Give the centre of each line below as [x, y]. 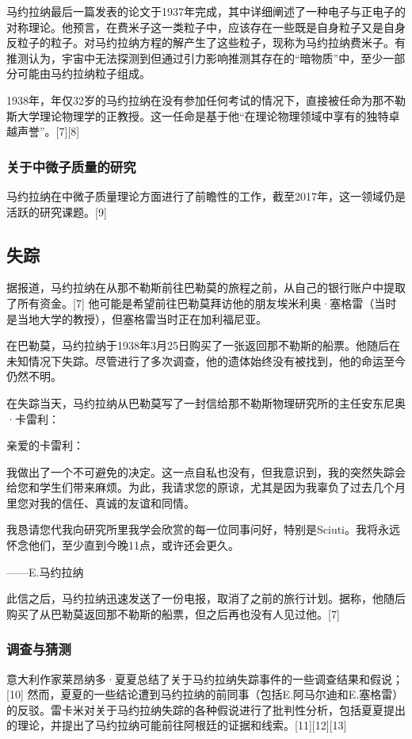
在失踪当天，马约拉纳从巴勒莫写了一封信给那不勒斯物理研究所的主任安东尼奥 [206, 402]
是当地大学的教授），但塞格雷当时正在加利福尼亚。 [137, 318]
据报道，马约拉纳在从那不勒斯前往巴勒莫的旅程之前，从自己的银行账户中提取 [206, 287]
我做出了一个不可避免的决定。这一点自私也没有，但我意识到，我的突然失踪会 [206, 471]
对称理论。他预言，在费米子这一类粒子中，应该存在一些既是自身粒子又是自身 [206, 27]
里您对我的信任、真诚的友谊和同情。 [101, 502]
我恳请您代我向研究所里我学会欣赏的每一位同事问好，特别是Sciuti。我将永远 [204, 529]
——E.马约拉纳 [45, 571]
